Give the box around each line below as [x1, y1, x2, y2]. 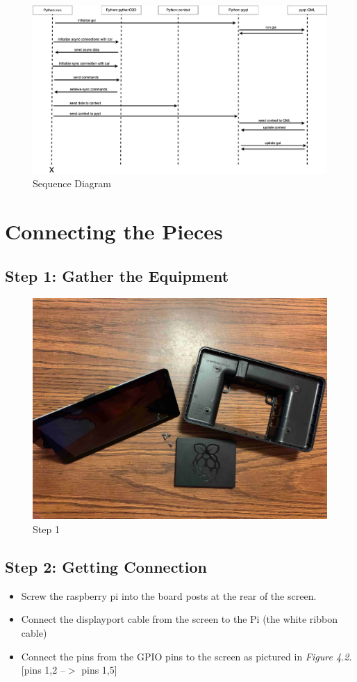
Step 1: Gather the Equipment [5, 264, 229, 286]
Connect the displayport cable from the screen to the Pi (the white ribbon [21, 612, 338, 626]
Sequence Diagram [33, 176, 112, 191]
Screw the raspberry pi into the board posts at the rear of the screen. [21, 588, 317, 603]
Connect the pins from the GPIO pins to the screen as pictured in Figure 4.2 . [21, 649, 352, 663]
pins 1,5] [81, 663, 117, 677]
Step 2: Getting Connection [5, 555, 207, 577]
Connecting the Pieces [5, 217, 223, 245]
